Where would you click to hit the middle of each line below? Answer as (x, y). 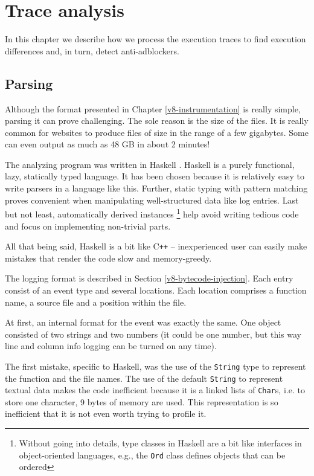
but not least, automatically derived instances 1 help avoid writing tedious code (152, 213)
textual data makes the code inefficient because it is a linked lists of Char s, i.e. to (155, 390)
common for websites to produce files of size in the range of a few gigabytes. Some (157, 132)
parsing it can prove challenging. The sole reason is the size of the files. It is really (157, 121)
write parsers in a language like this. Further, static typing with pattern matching (156, 188)
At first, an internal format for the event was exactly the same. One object (143, 322)
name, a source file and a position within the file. (96, 302)
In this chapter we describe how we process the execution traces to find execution (155, 39)
